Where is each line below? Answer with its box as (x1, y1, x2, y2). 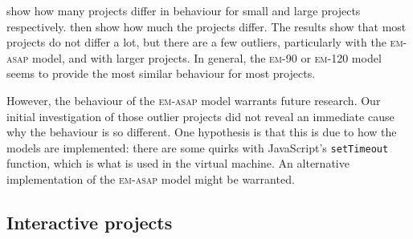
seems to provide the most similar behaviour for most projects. (6, 65, 316, 82)
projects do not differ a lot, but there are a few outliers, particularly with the (6, 34, 386, 51)
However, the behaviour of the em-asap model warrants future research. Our (6, 91, 381, 108)
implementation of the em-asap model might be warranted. (6, 171, 295, 187)
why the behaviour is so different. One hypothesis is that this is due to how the (6, 124, 397, 140)
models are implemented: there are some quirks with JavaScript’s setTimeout (6, 139, 389, 156)
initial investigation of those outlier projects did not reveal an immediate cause (6, 107, 395, 124)
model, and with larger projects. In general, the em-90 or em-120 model (32, 49, 382, 66)
